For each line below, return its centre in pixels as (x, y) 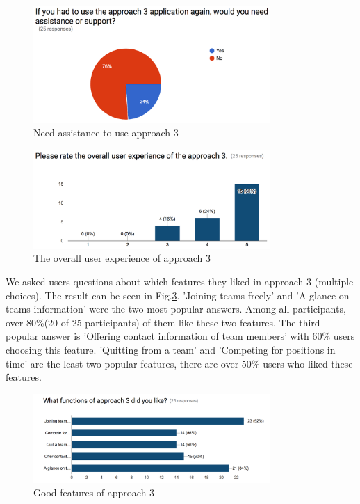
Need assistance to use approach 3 (106, 133)
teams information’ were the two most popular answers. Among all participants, (176, 309)
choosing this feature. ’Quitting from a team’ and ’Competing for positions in (171, 349)
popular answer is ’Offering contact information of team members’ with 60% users (180, 336)
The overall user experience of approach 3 (122, 258)
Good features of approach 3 (94, 493)
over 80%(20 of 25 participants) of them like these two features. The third (163, 322)
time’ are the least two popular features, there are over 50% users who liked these (179, 363)
